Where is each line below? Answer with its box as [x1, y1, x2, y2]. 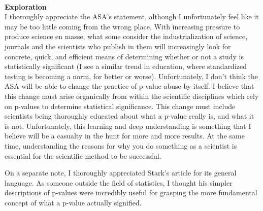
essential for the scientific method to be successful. [5, 150, 161, 161]
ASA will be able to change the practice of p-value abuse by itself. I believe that [5, 81, 254, 91]
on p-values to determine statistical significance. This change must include [5, 100, 236, 111]
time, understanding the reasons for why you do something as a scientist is [5, 140, 237, 151]
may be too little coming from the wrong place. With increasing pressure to [5, 21, 240, 31]
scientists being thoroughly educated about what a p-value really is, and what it [5, 111, 254, 121]
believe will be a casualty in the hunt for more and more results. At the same [5, 130, 245, 141]
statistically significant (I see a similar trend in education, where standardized [5, 61, 247, 72]
